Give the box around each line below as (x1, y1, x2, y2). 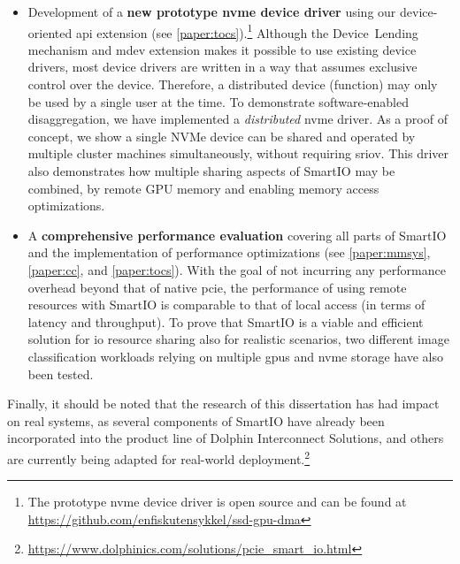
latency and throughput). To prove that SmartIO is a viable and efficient (27, 312, 424, 331)
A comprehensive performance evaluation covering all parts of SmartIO (27, 225, 447, 244)
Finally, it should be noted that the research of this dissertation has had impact (7, 394, 440, 413)
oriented (27, 23, 73, 42)
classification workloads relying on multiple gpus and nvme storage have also (27, 347, 444, 365)
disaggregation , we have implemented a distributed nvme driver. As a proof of (27, 110, 448, 128)
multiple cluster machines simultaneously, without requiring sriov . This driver (27, 144, 448, 163)
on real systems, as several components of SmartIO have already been (7, 411, 385, 430)
